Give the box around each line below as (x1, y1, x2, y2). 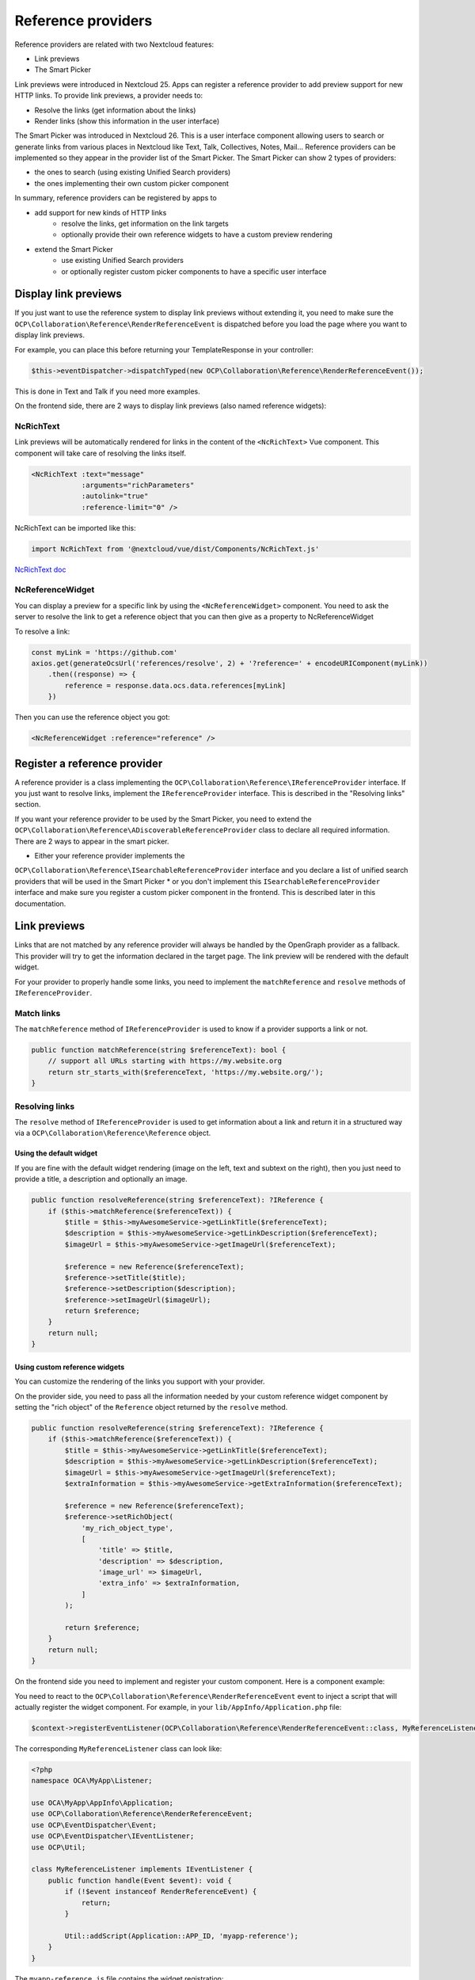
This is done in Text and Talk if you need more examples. (14, 386, 201, 396)
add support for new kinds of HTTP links (34, 208, 167, 217)
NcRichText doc (14, 565, 66, 574)
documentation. (14, 899, 66, 908)
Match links (14, 1007, 61, 1019)
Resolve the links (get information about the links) (34, 105, 196, 115)
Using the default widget (14, 1148, 98, 1158)
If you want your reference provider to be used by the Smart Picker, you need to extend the (14, 814, 312, 824)
